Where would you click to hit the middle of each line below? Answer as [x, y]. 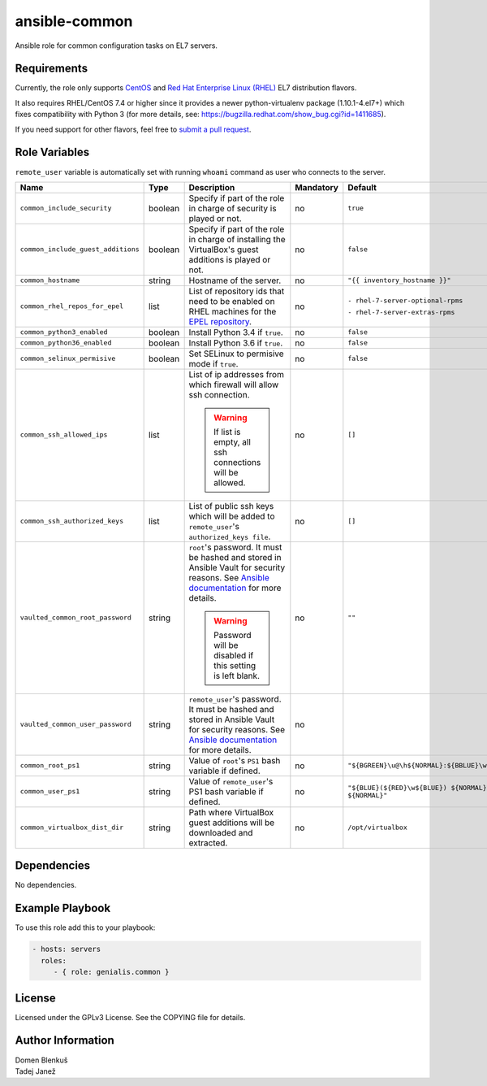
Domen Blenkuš [41, 1060]
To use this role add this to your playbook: [85, 927]
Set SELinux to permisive [236, 354]
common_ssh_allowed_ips [64, 435]
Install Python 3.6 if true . [236, 343]
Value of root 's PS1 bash [235, 760]
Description [212, 187]
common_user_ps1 [50, 791]
